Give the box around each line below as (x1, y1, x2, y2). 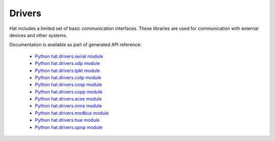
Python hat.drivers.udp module (35, 60, 100, 66)
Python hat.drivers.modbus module (35, 110, 109, 116)
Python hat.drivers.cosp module (35, 82, 102, 88)
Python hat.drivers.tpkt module (35, 67, 100, 74)
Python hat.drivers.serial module (35, 53, 103, 59)
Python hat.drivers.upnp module (35, 124, 103, 130)
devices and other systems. (9, 32, 68, 38)
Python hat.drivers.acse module (35, 96, 102, 102)
